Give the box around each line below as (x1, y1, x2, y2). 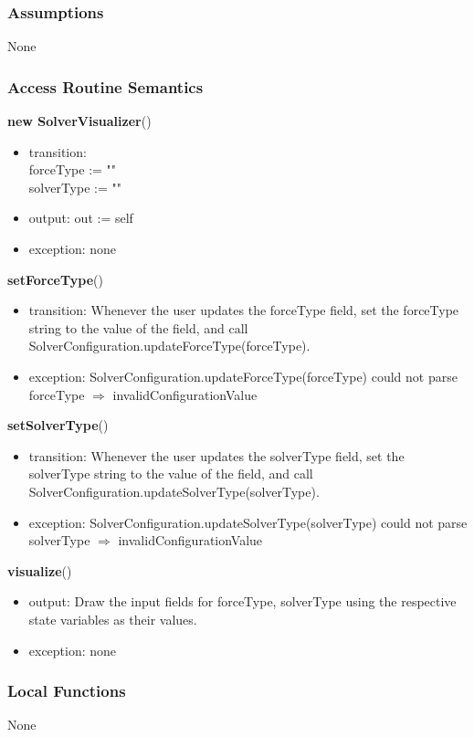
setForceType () (7, 269, 103, 289)
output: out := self (28, 208, 133, 227)
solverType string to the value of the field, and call (28, 464, 313, 483)
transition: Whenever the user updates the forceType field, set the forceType (28, 300, 459, 320)
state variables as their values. (28, 609, 197, 628)
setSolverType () (7, 416, 109, 435)
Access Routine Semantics (7, 75, 204, 98)
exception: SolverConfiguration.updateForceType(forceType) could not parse (28, 366, 458, 385)
